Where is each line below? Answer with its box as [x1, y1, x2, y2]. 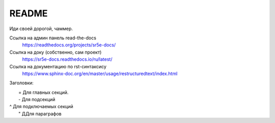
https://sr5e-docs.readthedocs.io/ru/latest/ [22, 56, 113, 62]
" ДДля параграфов [18, 110, 62, 117]
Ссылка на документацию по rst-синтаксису [9, 63, 107, 69]
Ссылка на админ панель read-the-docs [9, 35, 97, 41]
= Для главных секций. [18, 89, 69, 95]
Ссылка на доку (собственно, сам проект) [9, 49, 102, 55]
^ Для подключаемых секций [9, 104, 73, 110]
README [9, 8, 48, 19]
